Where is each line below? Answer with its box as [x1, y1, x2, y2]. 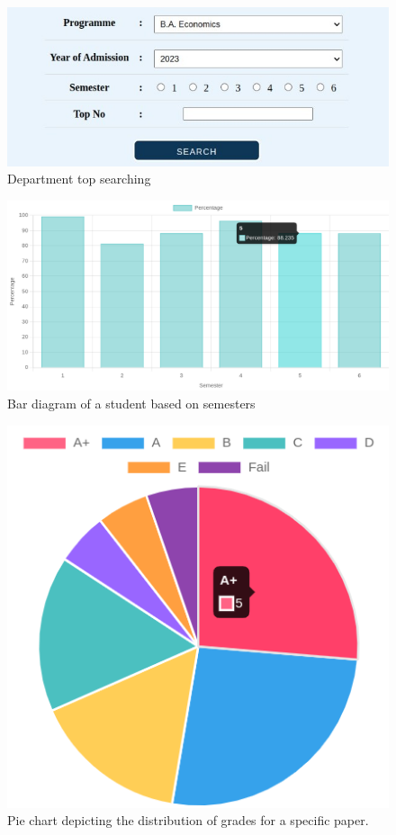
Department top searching [7, 169, 151, 188]
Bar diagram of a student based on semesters [7, 394, 256, 413]
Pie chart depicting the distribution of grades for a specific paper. [7, 811, 369, 830]
